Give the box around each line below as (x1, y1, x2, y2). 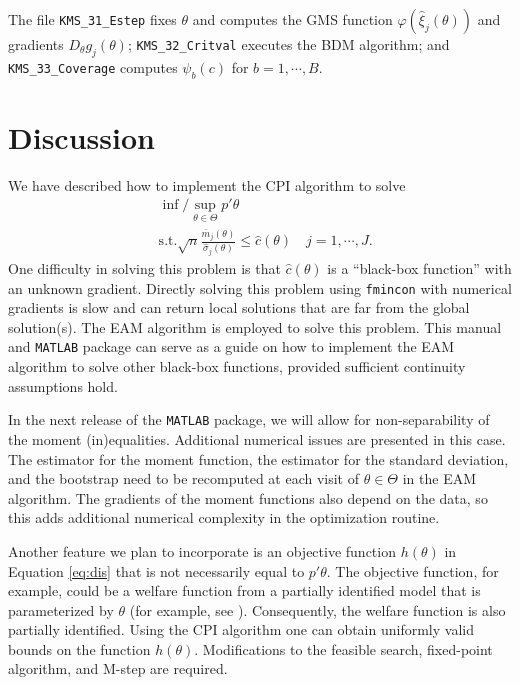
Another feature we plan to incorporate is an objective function (8, 540, 396, 561)
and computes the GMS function (192, 9, 393, 29)
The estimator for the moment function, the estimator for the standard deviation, (8, 448, 509, 469)
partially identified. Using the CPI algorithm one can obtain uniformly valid (8, 619, 474, 640)
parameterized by (8, 599, 114, 620)
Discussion (8, 116, 155, 157)
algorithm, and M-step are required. (8, 658, 228, 679)
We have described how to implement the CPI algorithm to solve (8, 174, 406, 195)
